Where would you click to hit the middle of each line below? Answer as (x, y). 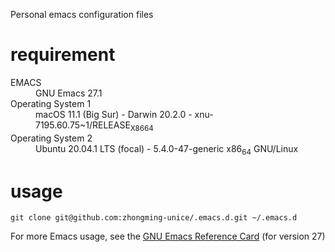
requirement (63, 55)
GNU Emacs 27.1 (69, 93)
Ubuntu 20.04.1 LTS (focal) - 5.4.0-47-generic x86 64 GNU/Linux (167, 149)
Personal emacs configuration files (82, 14)
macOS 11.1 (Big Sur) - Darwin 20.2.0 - (114, 114)
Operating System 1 (51, 103)
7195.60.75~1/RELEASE (83, 125)
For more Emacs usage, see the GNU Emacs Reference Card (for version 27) (168, 236)
